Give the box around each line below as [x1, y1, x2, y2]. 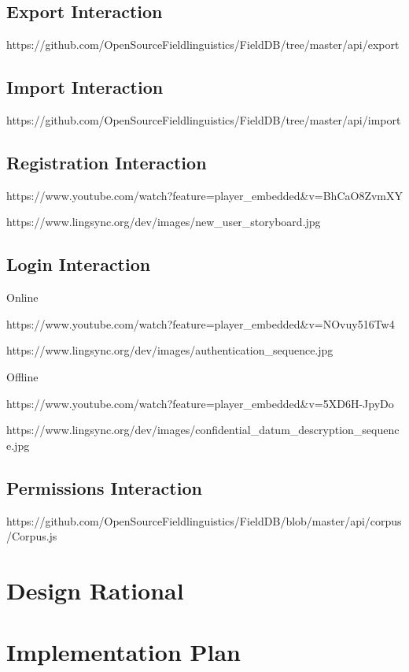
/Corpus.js [6, 528, 57, 544]
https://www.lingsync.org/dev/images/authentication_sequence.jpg [6, 342, 333, 358]
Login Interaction [6, 252, 151, 277]
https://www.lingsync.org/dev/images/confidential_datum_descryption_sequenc [6, 421, 400, 438]
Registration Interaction [6, 150, 207, 174]
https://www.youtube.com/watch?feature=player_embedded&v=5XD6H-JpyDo [6, 395, 394, 411]
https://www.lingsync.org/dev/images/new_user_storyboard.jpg [6, 213, 321, 230]
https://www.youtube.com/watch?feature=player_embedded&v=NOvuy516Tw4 [6, 315, 395, 332]
